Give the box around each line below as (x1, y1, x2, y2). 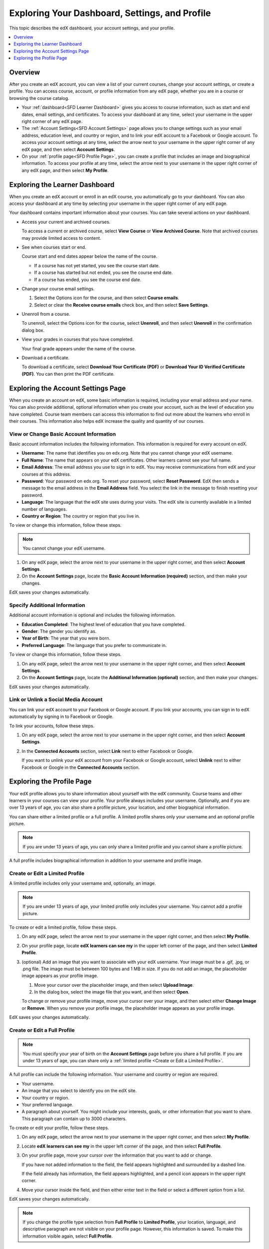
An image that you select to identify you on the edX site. (21, 1088, 137, 1094)
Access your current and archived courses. (21, 219, 111, 225)
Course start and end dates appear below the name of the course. (21, 253, 158, 259)
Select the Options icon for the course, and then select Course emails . (34, 295, 179, 301)
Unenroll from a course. (21, 311, 71, 317)
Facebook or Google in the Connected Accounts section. (21, 764, 140, 770)
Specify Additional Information (9, 602, 86, 609)
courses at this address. (21, 471, 71, 477)
